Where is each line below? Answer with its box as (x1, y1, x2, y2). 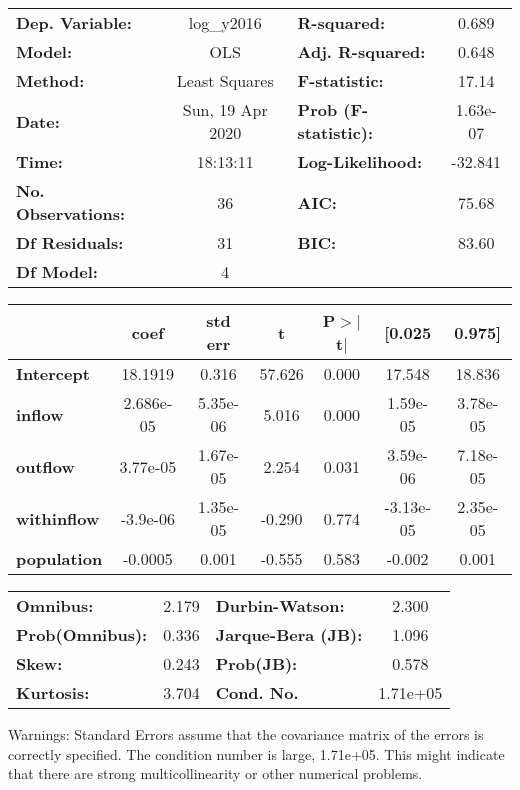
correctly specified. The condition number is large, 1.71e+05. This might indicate (8, 743, 505, 764)
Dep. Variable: (16, 11, 132, 34)
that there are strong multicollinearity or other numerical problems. (8, 763, 423, 784)
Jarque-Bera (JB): (215, 623, 363, 646)
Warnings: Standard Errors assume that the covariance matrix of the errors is (8, 724, 484, 744)
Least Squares (176, 69, 274, 92)
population (16, 547, 103, 570)
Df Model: (16, 260, 98, 283)
